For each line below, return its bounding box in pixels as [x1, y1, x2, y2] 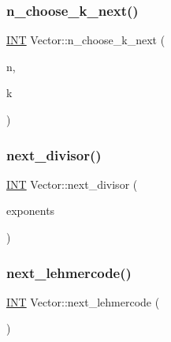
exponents [6, 202, 55, 219]
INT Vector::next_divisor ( [6, 175, 138, 192]
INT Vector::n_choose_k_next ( [6, 32, 165, 48]
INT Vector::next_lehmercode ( [6, 293, 160, 310]
